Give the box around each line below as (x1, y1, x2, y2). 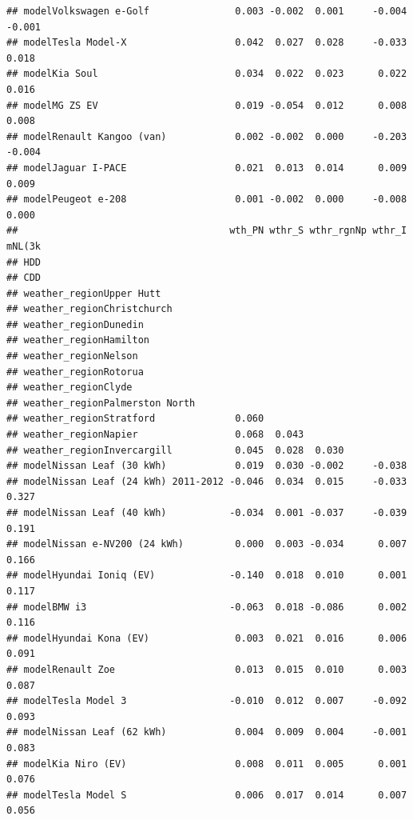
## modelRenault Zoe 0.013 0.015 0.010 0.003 (6, 663, 407, 675)
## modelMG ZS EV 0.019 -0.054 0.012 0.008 (6, 99, 407, 111)
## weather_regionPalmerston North (6, 397, 196, 409)
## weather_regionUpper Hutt (6, 287, 161, 299)
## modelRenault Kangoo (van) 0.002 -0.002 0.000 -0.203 (6, 130, 407, 142)
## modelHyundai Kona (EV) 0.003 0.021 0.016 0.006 (6, 632, 407, 644)
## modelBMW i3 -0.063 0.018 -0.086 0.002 (6, 601, 407, 613)
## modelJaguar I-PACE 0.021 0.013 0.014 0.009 (6, 162, 407, 174)
